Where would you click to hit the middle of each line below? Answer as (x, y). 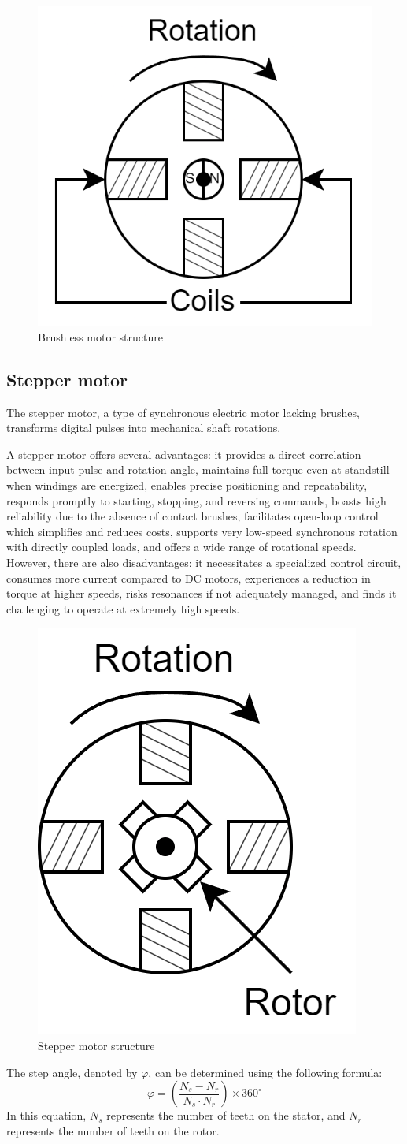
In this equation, (46, 1115)
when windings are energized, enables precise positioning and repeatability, (187, 485)
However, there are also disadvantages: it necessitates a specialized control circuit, (204, 563)
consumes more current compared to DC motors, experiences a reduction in (189, 578)
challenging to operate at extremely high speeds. (123, 608)
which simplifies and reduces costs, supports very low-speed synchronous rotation (202, 531)
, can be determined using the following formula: (265, 1072)
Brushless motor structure (100, 336)
